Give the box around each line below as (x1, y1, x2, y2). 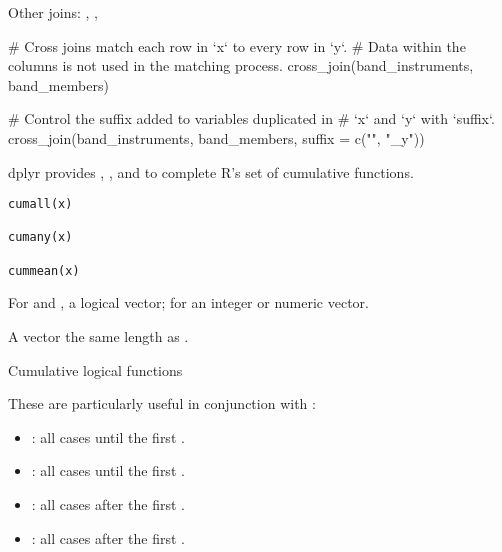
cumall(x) (8, 197, 73, 212)
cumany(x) (8, 230, 73, 245)
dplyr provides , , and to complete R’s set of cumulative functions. (8, 161, 414, 182)
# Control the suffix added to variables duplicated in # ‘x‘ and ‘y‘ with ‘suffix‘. (8, 108, 495, 129)
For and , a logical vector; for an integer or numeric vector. (8, 292, 369, 313)
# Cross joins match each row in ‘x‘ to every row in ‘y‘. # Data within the (8, 35, 466, 56)
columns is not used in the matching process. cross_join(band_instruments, (8, 55, 474, 76)
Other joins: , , (8, 2, 98, 22)
